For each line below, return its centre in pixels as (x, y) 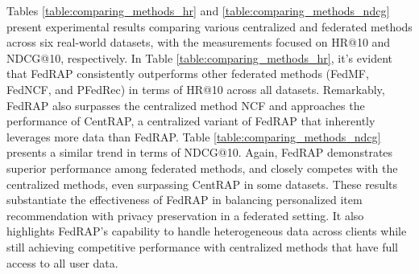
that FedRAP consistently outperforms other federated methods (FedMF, (188, 74)
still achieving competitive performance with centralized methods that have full (202, 246)
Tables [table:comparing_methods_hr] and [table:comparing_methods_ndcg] (198, 10)
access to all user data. (62, 262)
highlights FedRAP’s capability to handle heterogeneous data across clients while (207, 231)
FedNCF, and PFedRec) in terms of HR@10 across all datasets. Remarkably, (196, 89)
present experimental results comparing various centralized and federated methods (209, 26)
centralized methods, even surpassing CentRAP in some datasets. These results (202, 184)
